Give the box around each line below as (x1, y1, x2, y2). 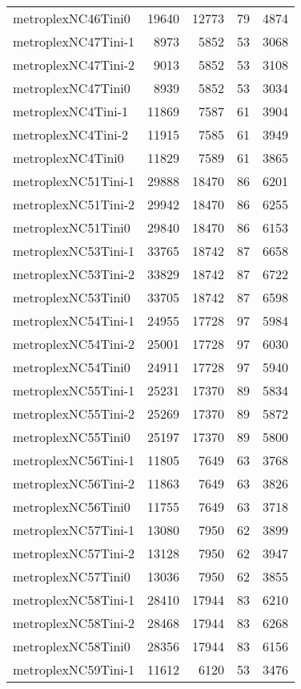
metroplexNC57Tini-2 (13, 544, 135, 562)
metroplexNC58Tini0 (13, 637, 130, 655)
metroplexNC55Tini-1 (13, 381, 135, 399)
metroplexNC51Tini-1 (13, 172, 135, 190)
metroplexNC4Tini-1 (13, 102, 129, 120)
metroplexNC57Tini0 (13, 567, 130, 586)
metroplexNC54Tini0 (13, 358, 130, 376)
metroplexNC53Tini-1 (13, 241, 135, 260)
